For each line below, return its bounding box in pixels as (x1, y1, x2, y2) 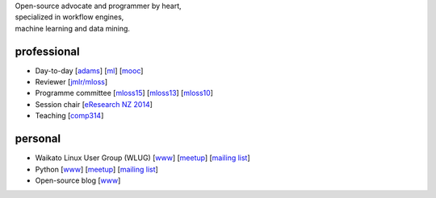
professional (15, 44, 80, 58)
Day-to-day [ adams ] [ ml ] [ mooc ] (35, 65, 144, 76)
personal (15, 132, 61, 146)
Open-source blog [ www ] (35, 175, 121, 185)
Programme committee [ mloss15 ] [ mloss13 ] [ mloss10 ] (35, 89, 214, 98)
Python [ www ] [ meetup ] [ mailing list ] (35, 164, 159, 174)
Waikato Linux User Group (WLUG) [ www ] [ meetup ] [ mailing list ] (35, 153, 250, 163)
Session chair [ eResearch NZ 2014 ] (35, 99, 153, 109)
